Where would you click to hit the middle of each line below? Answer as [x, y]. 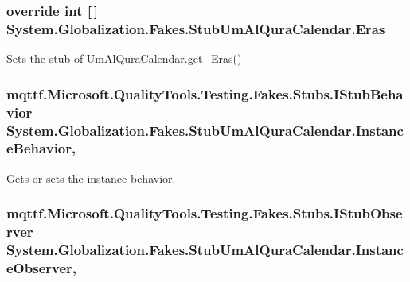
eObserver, [42, 268]
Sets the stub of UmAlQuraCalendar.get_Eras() [124, 58]
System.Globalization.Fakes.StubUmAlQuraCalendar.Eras [196, 28]
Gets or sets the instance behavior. [91, 178]
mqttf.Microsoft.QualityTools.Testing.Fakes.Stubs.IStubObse [205, 213]
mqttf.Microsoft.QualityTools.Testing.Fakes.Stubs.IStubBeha [205, 93]
